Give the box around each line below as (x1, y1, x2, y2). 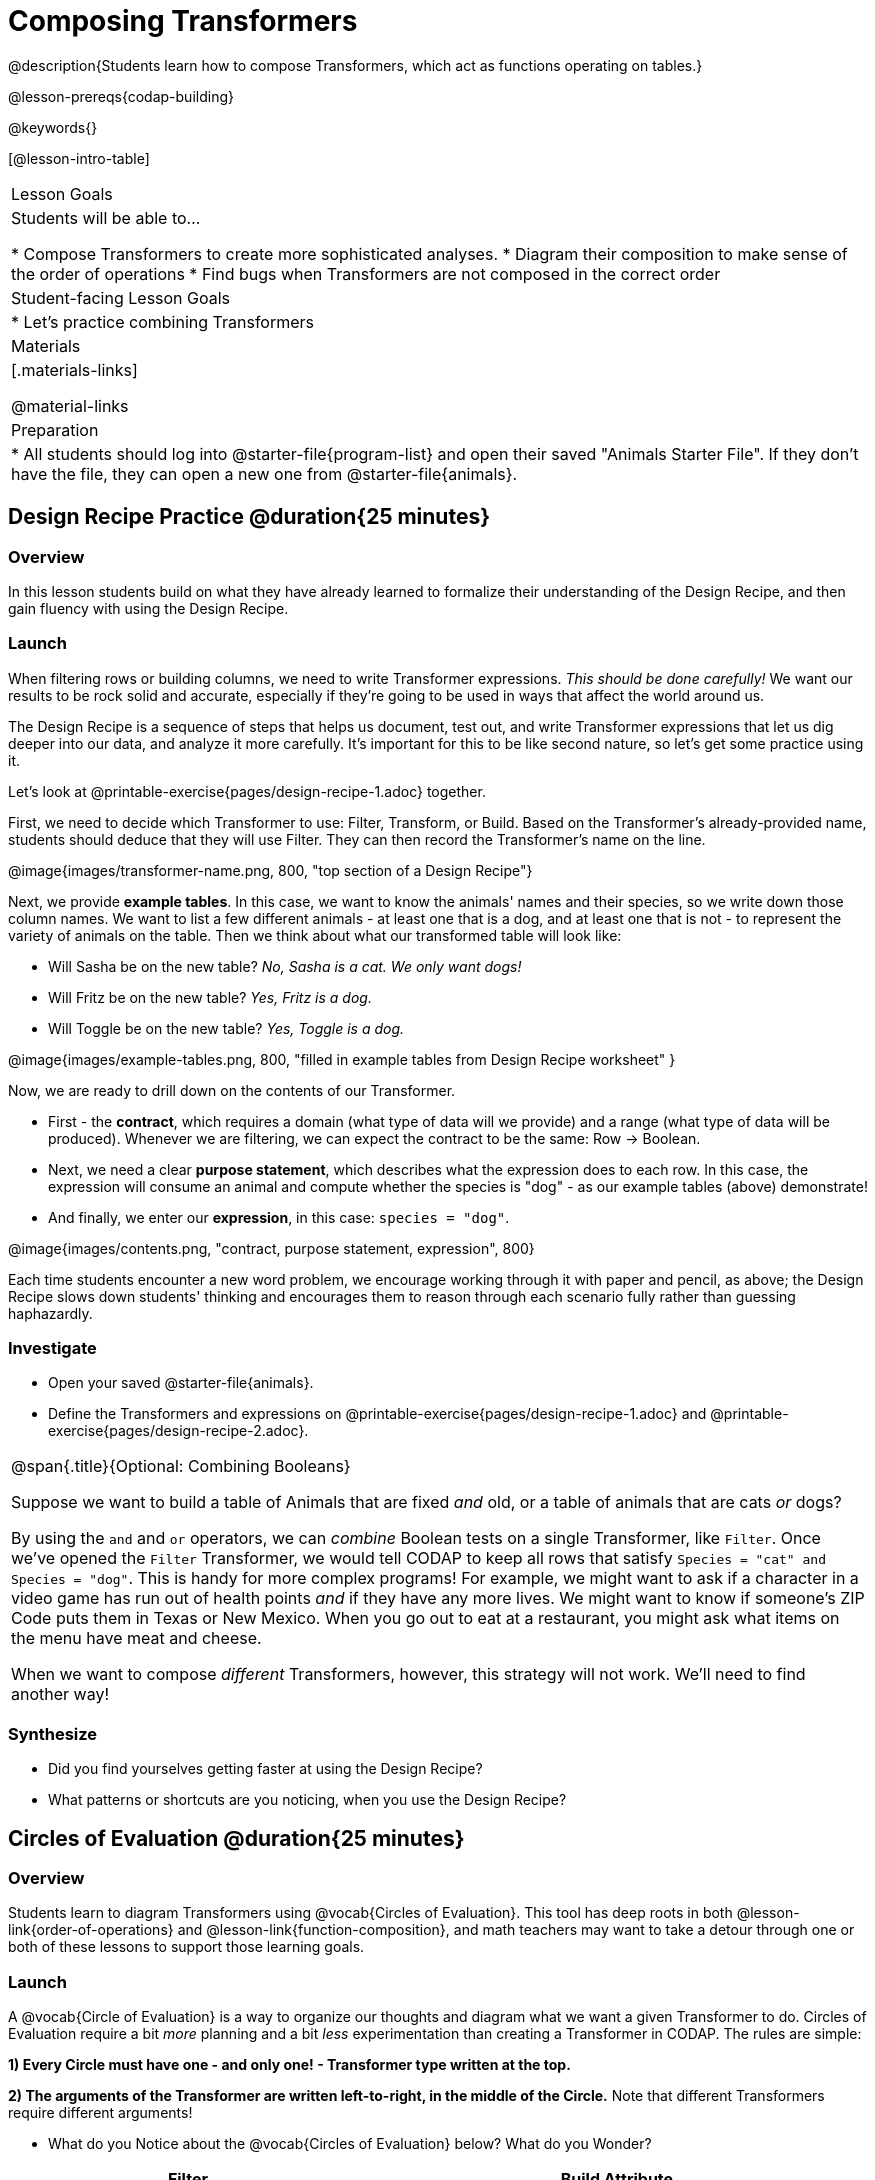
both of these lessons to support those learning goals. (8, 1938, 365, 1956)
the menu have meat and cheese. (11, 1628, 262, 1649)
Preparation (11, 419, 99, 440)
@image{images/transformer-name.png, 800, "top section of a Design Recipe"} (8, 861, 533, 879)
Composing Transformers (8, 4, 358, 38)
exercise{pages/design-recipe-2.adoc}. (48, 1422, 309, 1440)
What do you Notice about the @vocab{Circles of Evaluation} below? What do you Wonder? (48, 2135, 652, 2153)
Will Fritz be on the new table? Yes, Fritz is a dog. (48, 988, 372, 1006)
